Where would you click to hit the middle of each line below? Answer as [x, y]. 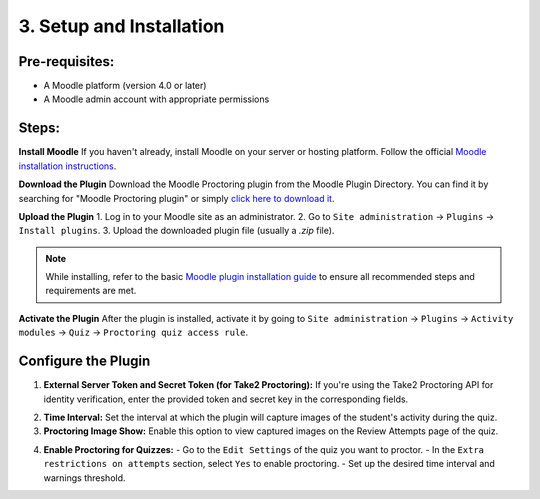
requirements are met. [91, 291]
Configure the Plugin [84, 361]
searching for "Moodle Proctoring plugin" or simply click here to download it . [176, 198]
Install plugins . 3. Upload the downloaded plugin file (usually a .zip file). [176, 231]
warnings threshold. [84, 477]
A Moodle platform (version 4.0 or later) [125, 86]
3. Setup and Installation [121, 26]
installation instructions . [67, 166]
